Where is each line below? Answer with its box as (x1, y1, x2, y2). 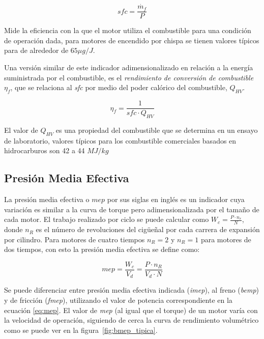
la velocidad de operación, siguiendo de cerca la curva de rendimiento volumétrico (4, 315, 259, 325)
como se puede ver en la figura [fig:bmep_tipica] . (4, 324, 158, 335)
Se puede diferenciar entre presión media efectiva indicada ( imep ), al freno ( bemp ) (4, 285, 259, 295)
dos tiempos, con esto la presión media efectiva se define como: (4, 244, 200, 255)
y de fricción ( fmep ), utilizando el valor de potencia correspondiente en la (4, 295, 232, 305)
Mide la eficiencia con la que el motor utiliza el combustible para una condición (4, 25, 251, 36)
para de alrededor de (4, 45, 69, 55)
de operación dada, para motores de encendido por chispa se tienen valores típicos (4, 35, 259, 45)
